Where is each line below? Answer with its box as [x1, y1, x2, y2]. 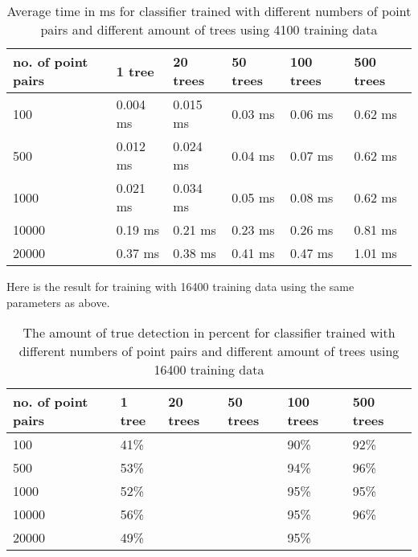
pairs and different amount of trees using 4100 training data [40, 20, 378, 39]
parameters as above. [6, 293, 110, 310]
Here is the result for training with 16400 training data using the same [6, 278, 354, 294]
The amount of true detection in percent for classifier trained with [23, 323, 395, 342]
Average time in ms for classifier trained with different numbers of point [6, 2, 412, 20]
